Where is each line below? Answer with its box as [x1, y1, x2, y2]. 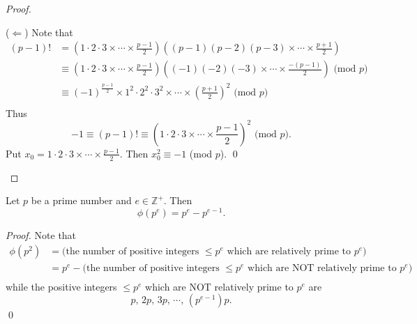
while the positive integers [6, 279, 117, 293]
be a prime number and [31, 193, 132, 208]
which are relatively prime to [227, 246, 351, 256]
